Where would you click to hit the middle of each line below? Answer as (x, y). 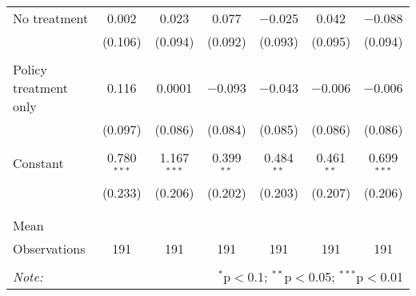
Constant (38, 163)
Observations (49, 248)
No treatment (51, 18)
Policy (30, 69)
